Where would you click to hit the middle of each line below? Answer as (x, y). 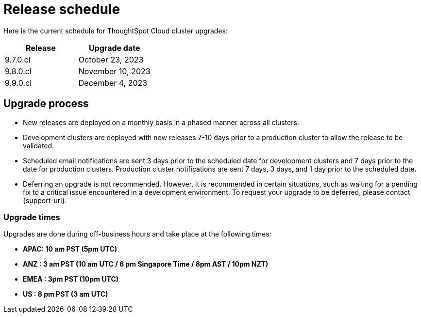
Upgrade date (114, 48)
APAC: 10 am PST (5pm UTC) (70, 249)
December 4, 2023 (113, 83)
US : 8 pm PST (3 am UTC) (66, 294)
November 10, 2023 (114, 71)
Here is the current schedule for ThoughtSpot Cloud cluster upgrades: (116, 31)
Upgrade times (32, 217)
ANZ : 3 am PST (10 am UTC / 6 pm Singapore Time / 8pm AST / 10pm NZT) (146, 264)
